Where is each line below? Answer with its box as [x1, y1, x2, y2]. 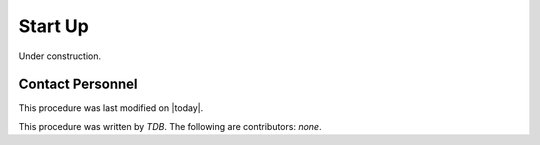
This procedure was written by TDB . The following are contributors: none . [18, 120, 322, 132]
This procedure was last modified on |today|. [18, 102, 204, 114]
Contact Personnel [18, 76, 138, 93]
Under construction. [18, 50, 102, 62]
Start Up [18, 15, 89, 37]
